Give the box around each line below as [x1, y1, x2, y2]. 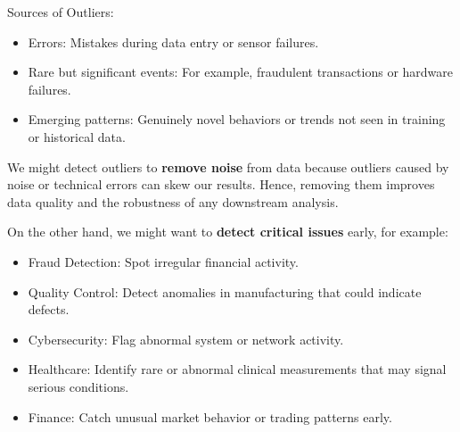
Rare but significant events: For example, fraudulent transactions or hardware [28, 62, 454, 81]
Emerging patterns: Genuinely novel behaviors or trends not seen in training [28, 110, 446, 129]
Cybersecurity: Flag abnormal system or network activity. [28, 329, 344, 348]
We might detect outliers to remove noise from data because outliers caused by [7, 157, 449, 176]
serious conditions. [28, 377, 129, 395]
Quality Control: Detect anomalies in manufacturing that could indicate [28, 282, 422, 301]
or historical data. [28, 127, 126, 145]
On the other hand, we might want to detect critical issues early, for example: [7, 222, 448, 241]
